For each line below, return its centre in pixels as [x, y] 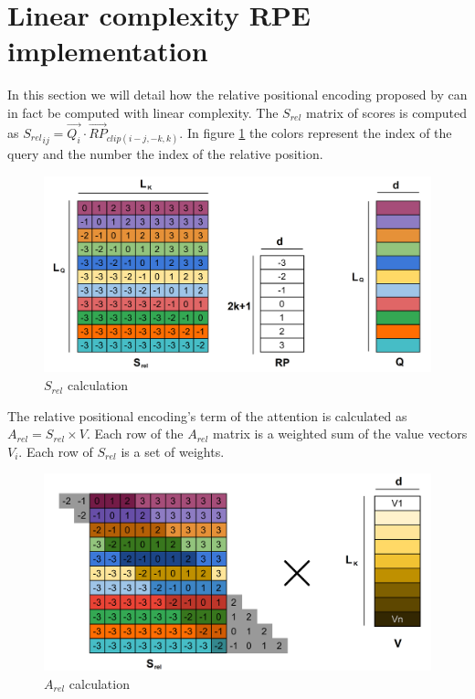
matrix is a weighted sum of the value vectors [340, 434]
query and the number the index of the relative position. [165, 153]
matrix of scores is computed [387, 112]
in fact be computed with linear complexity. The [143, 112]
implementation [108, 51]
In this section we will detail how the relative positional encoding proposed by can [237, 95]
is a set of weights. [173, 451]
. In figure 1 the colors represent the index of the [316, 132]
